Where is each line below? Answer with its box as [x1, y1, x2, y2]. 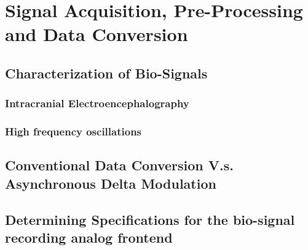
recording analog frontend [5, 227, 173, 246]
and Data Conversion [5, 21, 188, 47]
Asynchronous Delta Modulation [5, 173, 216, 192]
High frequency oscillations [5, 124, 142, 139]
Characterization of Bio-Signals [5, 63, 208, 82]
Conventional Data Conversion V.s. [5, 156, 234, 175]
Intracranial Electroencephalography [5, 96, 189, 111]
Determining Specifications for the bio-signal [5, 210, 295, 229]
